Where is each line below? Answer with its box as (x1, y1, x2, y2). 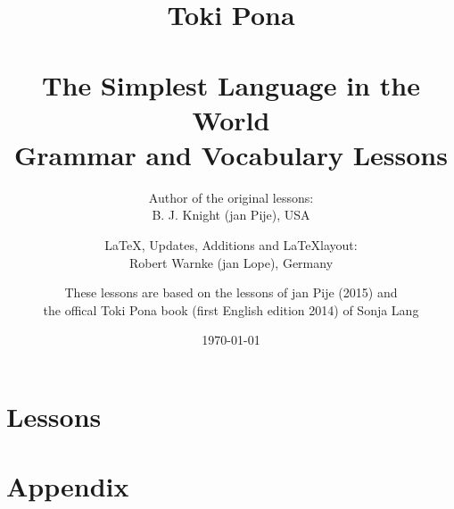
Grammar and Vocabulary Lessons (14, 136, 448, 172)
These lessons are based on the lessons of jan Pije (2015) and (64, 283, 398, 302)
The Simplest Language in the (42, 66, 420, 103)
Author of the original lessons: (148, 188, 314, 206)
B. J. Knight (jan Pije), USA (152, 205, 310, 224)
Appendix (6, 468, 129, 505)
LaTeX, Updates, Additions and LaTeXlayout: (104, 236, 358, 254)
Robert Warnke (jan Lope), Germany (128, 253, 334, 271)
